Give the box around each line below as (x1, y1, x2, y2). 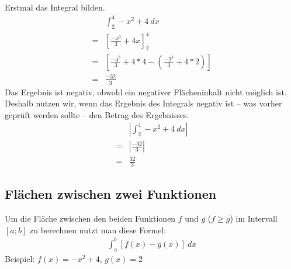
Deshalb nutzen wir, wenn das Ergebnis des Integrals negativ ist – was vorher (5, 97, 282, 109)
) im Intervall (230, 212, 278, 225)
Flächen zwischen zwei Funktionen (5, 185, 217, 203)
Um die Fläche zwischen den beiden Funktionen (5, 212, 176, 225)
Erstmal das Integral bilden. (5, 1, 105, 13)
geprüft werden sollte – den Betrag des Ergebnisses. (5, 108, 189, 120)
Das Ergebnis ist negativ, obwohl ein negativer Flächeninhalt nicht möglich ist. (5, 85, 287, 98)
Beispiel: (5, 252, 35, 264)
